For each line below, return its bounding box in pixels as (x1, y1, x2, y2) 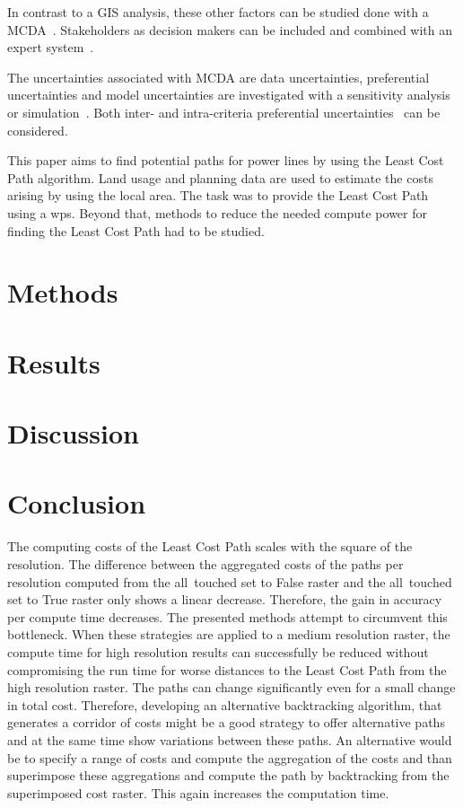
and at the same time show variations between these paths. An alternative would (7, 730, 452, 749)
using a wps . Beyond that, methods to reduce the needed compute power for (7, 203, 427, 222)
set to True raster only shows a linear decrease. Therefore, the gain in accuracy (7, 590, 442, 609)
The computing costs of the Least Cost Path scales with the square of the (7, 537, 413, 556)
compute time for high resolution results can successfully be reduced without (7, 642, 429, 661)
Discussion (7, 415, 139, 452)
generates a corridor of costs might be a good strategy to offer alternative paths (7, 713, 445, 732)
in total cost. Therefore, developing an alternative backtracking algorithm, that (7, 695, 442, 714)
